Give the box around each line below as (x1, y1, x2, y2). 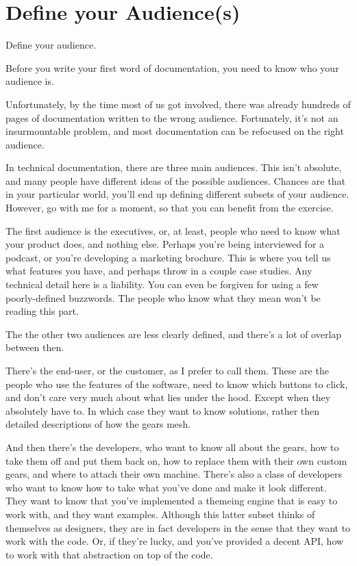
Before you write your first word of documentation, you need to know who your (5, 60, 339, 75)
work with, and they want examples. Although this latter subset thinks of (5, 506, 315, 521)
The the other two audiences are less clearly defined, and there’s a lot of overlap (5, 326, 342, 341)
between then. (5, 340, 64, 355)
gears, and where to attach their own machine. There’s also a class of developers (5, 467, 342, 481)
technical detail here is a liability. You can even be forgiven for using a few (5, 277, 319, 292)
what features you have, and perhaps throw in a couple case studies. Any (5, 263, 312, 278)
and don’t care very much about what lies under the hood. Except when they (5, 390, 331, 404)
